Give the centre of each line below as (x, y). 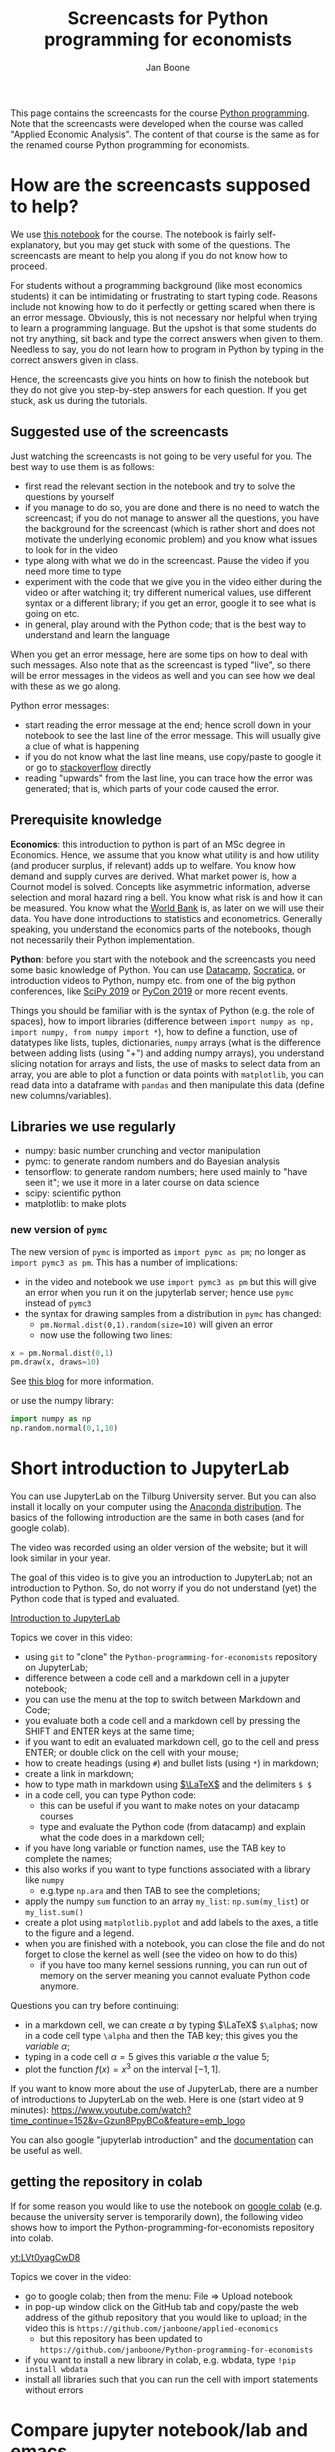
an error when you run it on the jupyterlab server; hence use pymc (159, 1292)
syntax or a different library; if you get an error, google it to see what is (170, 603)
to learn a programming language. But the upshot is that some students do (163, 328)
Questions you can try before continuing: (95, 2006)
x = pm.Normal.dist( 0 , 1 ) (62, 1353)
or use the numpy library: (62, 1401)
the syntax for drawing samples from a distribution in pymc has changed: (173, 1313)
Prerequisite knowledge (86, 820)
